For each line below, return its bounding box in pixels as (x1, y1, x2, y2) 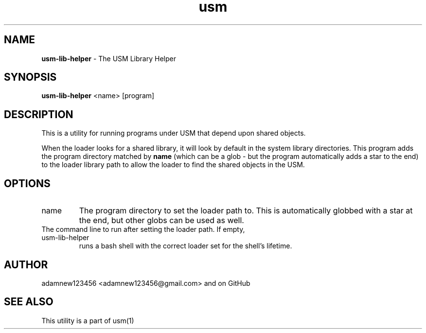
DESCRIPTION (4, 108, 73, 121)
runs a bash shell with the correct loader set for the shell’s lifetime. (79, 242, 292, 250)
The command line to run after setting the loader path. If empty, (41, 225, 245, 234)
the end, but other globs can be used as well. (79, 215, 244, 226)
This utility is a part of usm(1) (41, 316, 134, 325)
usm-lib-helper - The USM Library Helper (41, 54, 176, 63)
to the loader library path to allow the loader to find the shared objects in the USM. (41, 160, 305, 169)
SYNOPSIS (4, 71, 57, 84)
